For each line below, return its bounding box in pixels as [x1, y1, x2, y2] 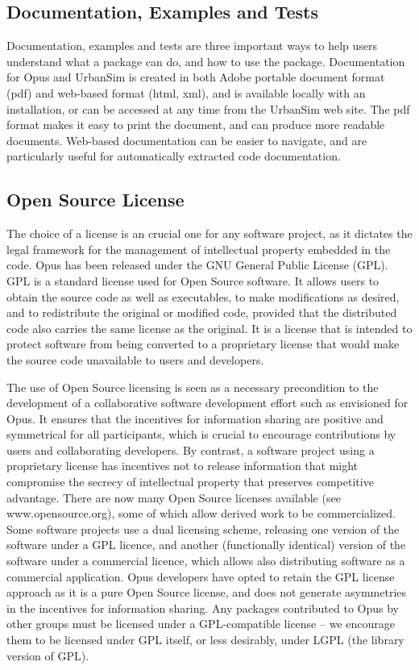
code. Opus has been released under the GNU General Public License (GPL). [6, 256, 388, 273]
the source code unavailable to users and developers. [6, 351, 264, 368]
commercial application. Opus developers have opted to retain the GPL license [6, 568, 395, 585]
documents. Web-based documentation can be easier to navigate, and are [6, 131, 367, 148]
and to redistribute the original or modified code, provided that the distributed [6, 304, 397, 321]
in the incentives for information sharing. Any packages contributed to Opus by [6, 599, 400, 616]
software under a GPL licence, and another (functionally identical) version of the [6, 536, 406, 553]
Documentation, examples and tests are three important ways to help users [6, 37, 378, 54]
